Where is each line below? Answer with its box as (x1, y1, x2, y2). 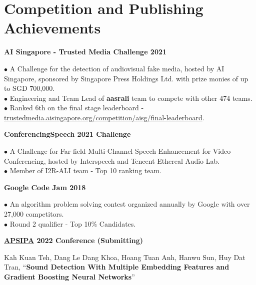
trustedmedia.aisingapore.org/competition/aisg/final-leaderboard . (4, 112, 204, 122)
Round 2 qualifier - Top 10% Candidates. (9, 218, 136, 229)
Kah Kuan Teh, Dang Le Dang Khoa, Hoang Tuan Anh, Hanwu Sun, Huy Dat (4, 252, 245, 262)
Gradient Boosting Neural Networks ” (4, 272, 135, 282)
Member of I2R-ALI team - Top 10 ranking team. (9, 165, 162, 176)
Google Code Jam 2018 (4, 182, 86, 192)
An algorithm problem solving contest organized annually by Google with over (9, 199, 250, 209)
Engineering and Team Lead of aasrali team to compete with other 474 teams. (9, 92, 252, 103)
